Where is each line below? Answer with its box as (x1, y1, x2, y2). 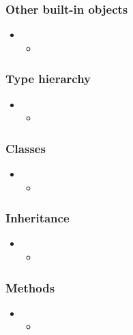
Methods (5, 279, 55, 296)
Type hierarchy (5, 70, 91, 87)
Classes (5, 139, 46, 157)
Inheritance (5, 209, 70, 227)
